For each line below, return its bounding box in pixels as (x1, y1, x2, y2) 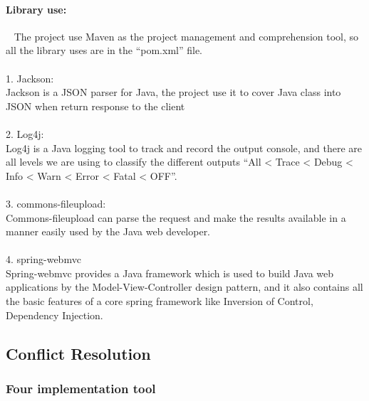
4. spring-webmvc (6, 252, 81, 267)
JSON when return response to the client (6, 98, 185, 113)
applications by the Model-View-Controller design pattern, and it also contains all (6, 279, 363, 294)
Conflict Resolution (6, 342, 151, 364)
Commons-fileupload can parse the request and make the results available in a (6, 210, 346, 225)
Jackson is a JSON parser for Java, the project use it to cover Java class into (6, 85, 341, 100)
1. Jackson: (6, 70, 54, 85)
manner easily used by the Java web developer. (6, 224, 211, 239)
